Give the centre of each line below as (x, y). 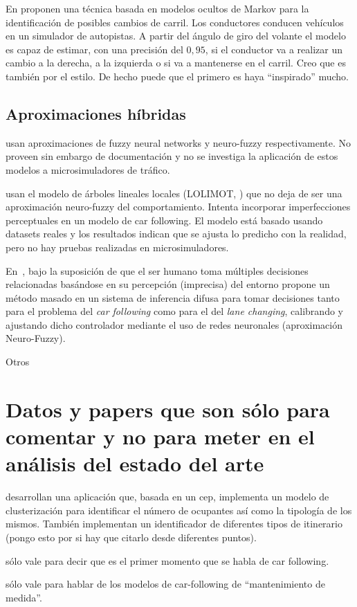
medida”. (24, 597)
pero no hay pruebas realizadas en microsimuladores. (117, 247)
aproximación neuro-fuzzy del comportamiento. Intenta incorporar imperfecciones (178, 207)
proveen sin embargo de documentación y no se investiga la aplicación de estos (172, 156)
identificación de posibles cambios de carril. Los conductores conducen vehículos (175, 22)
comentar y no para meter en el (160, 436)
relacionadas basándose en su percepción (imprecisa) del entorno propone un (168, 284)
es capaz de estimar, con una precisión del (94, 49)
